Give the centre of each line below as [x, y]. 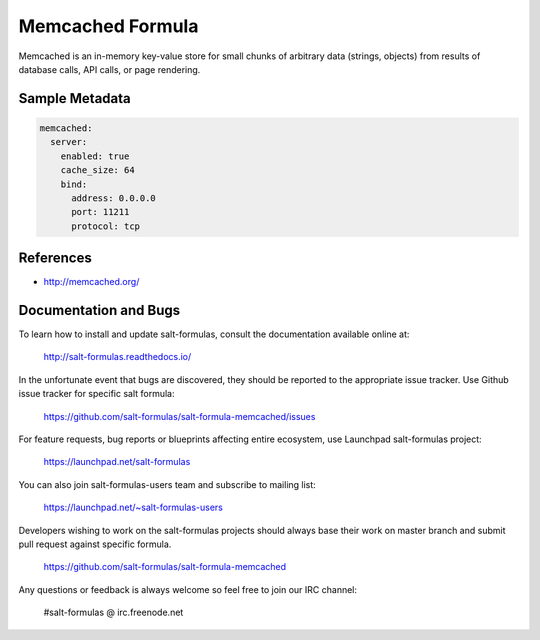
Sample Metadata [74, 98]
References [55, 258]
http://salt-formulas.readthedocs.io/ [117, 357]
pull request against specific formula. [95, 544]
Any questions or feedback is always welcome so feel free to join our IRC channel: [188, 589]
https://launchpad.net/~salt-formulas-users [133, 507]
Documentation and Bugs [99, 310]
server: [69, 142]
